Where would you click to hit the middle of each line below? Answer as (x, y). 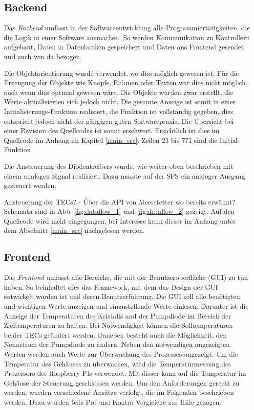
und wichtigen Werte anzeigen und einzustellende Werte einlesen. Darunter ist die (126, 306)
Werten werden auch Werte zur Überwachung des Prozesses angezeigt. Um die (121, 354)
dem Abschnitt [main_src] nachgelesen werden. (74, 230)
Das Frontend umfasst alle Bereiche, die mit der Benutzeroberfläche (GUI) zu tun (126, 277)
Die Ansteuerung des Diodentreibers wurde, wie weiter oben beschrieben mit (119, 166)
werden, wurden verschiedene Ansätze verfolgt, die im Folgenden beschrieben (119, 392)
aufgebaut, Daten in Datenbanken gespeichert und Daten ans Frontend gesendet (124, 47)
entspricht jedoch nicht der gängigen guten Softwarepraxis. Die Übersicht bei (119, 121)
